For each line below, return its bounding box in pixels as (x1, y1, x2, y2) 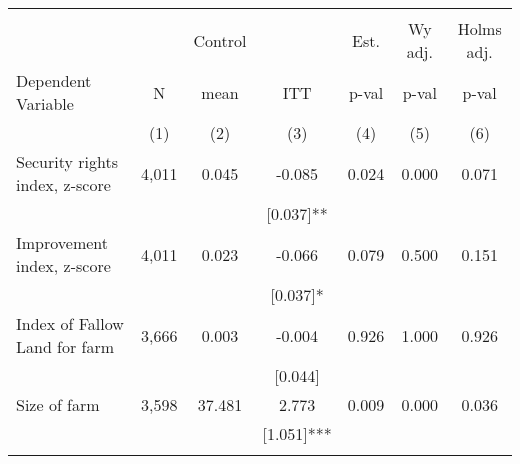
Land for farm (16, 335, 115, 358)
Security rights (16, 150, 118, 173)
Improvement (16, 231, 109, 254)
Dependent (16, 69, 92, 92)
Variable (16, 92, 74, 115)
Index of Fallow (16, 312, 124, 335)
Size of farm (16, 393, 100, 416)
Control (193, 28, 247, 52)
